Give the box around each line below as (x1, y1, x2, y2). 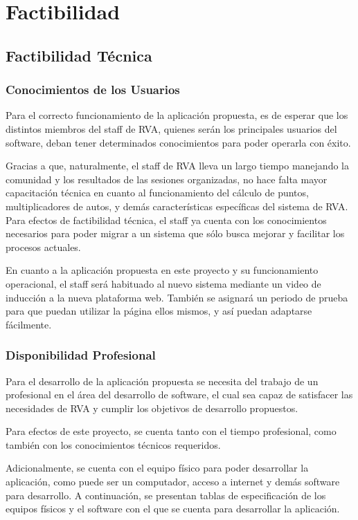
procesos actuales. (6, 239, 81, 254)
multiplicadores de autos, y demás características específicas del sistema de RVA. (6, 198, 348, 213)
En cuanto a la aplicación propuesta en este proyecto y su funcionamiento (6, 263, 319, 277)
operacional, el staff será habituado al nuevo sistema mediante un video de (6, 276, 321, 290)
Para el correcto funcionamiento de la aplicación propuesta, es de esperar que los (6, 108, 348, 122)
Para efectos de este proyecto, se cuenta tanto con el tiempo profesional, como (6, 424, 337, 438)
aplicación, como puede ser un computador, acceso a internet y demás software (6, 474, 340, 489)
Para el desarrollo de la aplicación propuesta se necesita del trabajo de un (6, 373, 319, 388)
